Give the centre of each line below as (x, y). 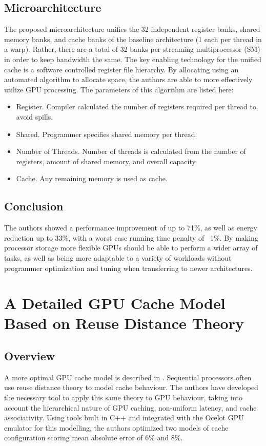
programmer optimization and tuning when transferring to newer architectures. (128, 268)
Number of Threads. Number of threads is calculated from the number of (131, 151)
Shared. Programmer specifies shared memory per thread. (107, 134)
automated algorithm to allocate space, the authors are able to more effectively (128, 79)
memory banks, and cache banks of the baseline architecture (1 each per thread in (133, 39)
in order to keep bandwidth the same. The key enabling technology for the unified (133, 59)
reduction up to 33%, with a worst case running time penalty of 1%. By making (131, 237)
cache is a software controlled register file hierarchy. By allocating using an (121, 69)
